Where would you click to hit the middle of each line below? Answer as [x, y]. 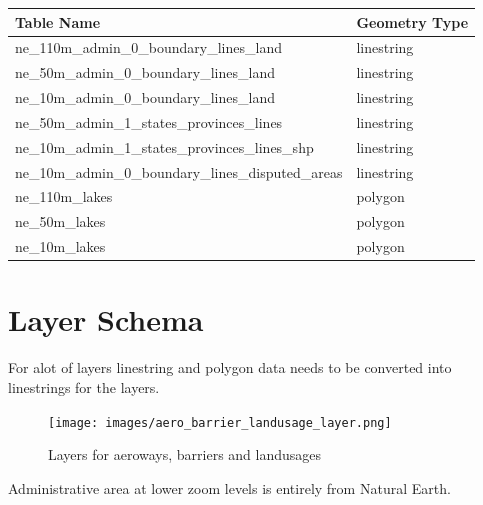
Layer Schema [106, 319]
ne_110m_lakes [64, 196]
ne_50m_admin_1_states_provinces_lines [149, 121]
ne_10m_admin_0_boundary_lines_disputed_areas [179, 171]
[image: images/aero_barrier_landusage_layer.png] [220, 422]
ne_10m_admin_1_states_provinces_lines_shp [164, 146]
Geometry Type [412, 21]
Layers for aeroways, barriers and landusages [185, 454]
